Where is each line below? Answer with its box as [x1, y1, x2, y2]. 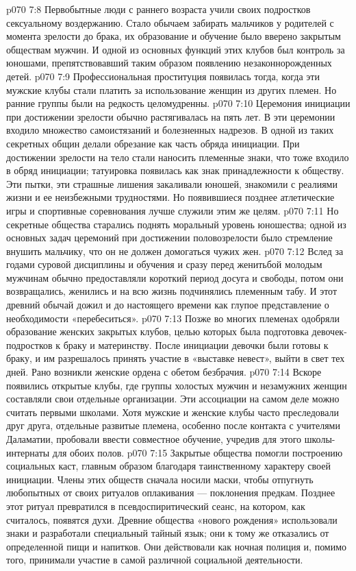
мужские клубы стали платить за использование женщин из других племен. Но [6, 82, 337, 97]
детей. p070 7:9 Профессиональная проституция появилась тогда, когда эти [6, 69, 320, 83]
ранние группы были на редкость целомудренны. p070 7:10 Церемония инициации [6, 96, 351, 110]
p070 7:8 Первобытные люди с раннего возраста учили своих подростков [6, 2, 311, 16]
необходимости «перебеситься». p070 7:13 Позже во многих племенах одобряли [6, 311, 340, 325]
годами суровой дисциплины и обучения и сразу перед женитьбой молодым [6, 257, 322, 271]
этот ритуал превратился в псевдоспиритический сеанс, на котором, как [6, 498, 305, 513]
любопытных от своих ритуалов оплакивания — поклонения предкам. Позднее [6, 485, 335, 500]
